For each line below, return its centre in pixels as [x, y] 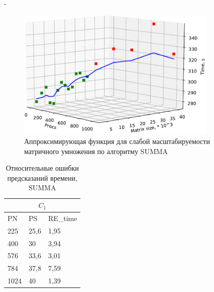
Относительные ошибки [42, 168]
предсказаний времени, [42, 177]
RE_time [63, 218]
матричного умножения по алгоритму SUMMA [96, 151]
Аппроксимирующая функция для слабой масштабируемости [117, 141]
